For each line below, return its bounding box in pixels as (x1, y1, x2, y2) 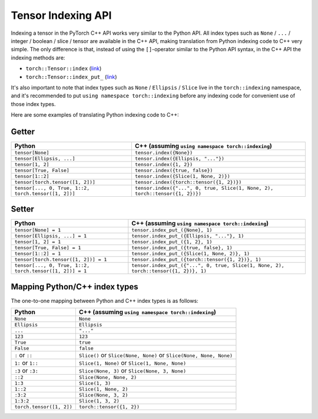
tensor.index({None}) (134, 149, 193, 156)
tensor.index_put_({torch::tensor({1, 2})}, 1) (131, 256, 261, 263)
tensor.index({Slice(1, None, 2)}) (134, 173, 231, 179)
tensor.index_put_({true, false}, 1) (131, 245, 233, 251)
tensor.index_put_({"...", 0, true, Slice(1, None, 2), (131, 262, 285, 269)
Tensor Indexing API (11, 9, 112, 22)
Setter (11, 204, 35, 215)
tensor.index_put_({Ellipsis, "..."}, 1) (131, 233, 244, 239)
